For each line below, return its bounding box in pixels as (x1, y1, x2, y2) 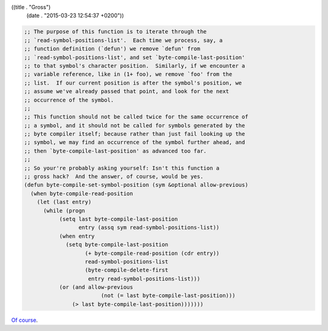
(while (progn (43, 207, 85, 214)
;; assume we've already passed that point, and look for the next (24, 88, 230, 95)
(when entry (59, 232, 95, 240)
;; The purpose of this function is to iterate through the (24, 28, 207, 35)
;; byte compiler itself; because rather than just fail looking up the (24, 131, 245, 138)
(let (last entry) (36, 198, 92, 206)
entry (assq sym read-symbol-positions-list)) (78, 224, 220, 231)
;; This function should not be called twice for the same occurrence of (24, 113, 248, 120)
